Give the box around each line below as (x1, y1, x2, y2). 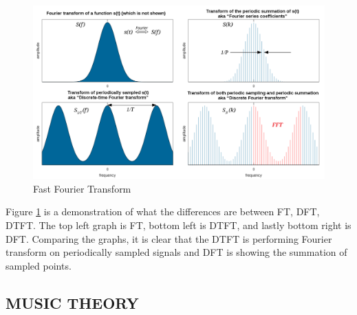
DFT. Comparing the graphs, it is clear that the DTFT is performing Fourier (6, 231, 332, 246)
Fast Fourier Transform (33, 181, 131, 195)
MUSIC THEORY (6, 292, 139, 313)
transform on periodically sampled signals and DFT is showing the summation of (6, 245, 347, 259)
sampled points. (6, 258, 72, 272)
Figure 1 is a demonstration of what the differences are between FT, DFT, (6, 204, 320, 219)
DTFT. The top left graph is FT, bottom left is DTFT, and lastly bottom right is (6, 217, 351, 232)
